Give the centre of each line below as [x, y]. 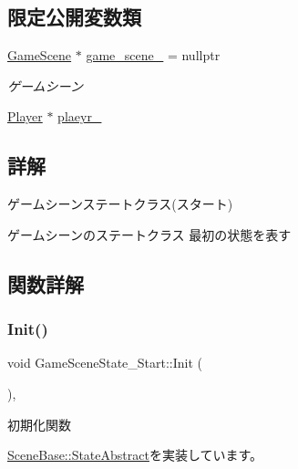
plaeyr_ [80, 116]
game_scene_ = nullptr [153, 55]
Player [25, 116]
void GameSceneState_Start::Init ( [105, 363]
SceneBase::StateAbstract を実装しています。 [135, 455]
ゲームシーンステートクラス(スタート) [120, 204]
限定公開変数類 [74, 17]
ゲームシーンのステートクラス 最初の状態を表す [149, 234]
